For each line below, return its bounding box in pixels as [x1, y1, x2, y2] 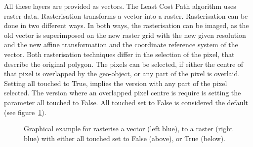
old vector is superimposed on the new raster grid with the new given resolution [4, 29, 246, 40]
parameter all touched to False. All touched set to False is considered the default [4, 97, 248, 107]
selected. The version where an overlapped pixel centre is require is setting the [4, 88, 241, 98]
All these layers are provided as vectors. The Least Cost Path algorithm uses [4, 1, 236, 11]
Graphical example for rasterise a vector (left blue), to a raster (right [24, 123, 233, 134]
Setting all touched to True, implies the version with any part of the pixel [4, 78, 227, 88]
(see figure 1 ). [4, 107, 46, 117]
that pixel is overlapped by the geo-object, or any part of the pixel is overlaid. [4, 68, 240, 79]
